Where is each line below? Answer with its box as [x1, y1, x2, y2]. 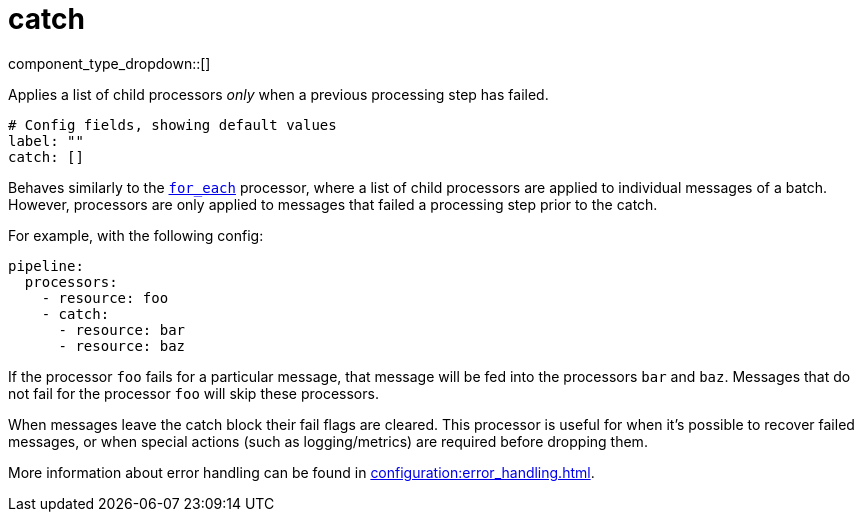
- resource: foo [41, 289, 169, 306]
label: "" [8, 132, 84, 149]
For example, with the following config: [8, 226, 264, 244]
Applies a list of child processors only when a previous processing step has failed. [8, 85, 549, 103]
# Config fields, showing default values [8, 116, 337, 133]
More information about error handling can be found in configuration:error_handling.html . [8, 463, 595, 481]
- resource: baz [58, 337, 186, 354]
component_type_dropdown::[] [8, 54, 211, 72]
